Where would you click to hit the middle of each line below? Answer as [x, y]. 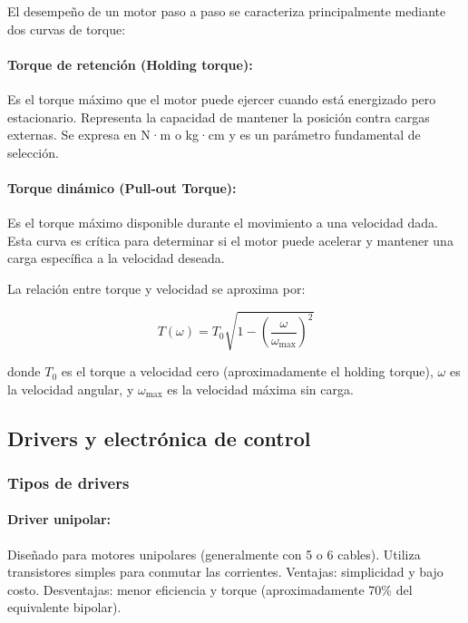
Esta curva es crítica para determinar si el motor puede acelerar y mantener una [230, 240]
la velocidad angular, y [71, 389]
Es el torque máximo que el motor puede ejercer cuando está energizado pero [222, 98]
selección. [33, 152]
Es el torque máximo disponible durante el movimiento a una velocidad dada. [223, 223]
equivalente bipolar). [64, 607]
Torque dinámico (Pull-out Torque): [122, 187]
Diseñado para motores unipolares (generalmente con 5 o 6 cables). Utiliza [214, 554]
